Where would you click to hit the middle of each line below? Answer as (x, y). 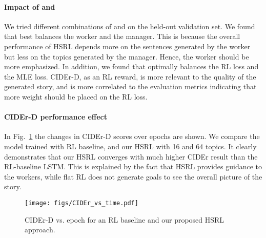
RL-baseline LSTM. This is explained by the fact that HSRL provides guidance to (133, 166)
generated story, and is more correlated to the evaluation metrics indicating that (130, 86)
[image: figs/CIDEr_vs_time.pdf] (81, 203)
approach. (40, 230)
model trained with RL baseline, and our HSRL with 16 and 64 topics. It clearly (130, 146)
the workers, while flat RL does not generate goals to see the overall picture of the (133, 176)
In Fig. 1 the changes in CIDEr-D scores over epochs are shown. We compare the (132, 136)
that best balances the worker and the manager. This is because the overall (122, 36)
